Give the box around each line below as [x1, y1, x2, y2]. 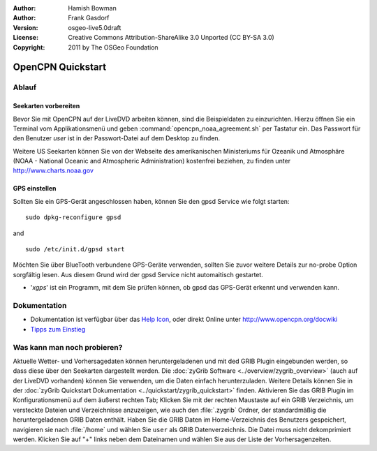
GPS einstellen [13, 184, 57, 193]
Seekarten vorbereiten [13, 102, 80, 110]
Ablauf [13, 82, 37, 92]
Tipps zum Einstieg [30, 325, 86, 333]
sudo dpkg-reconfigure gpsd [25, 214, 121, 221]
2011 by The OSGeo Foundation [68, 43, 158, 52]
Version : [13, 23, 38, 31]
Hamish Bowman [68, 4, 117, 12]
